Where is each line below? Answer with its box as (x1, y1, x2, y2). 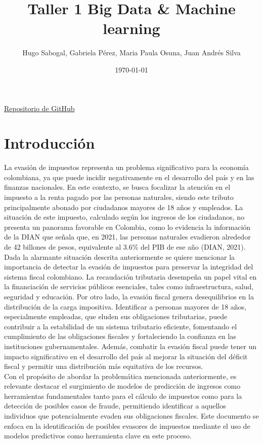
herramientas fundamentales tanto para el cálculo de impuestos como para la (4, 390, 242, 401)
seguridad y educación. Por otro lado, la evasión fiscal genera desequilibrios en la (4, 291, 254, 301)
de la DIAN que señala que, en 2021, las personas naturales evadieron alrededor (4, 231, 251, 242)
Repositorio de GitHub (4, 103, 75, 113)
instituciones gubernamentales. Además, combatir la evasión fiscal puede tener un (4, 340, 257, 351)
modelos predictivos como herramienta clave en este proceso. (4, 430, 192, 441)
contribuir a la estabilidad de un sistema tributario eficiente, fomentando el (4, 321, 237, 331)
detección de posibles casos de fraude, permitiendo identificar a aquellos (4, 400, 226, 411)
